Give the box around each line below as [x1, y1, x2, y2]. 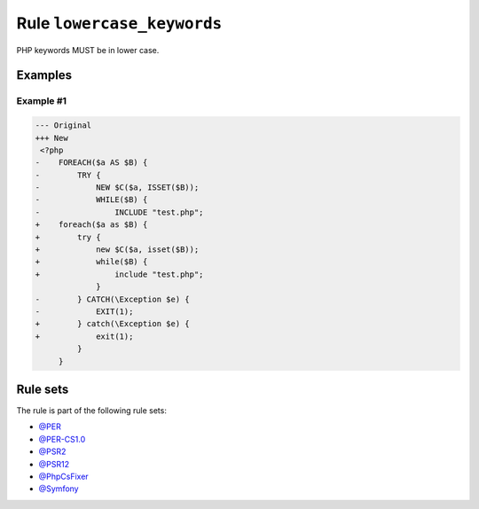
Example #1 [16, 95, 67, 107]
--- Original [35, 121, 92, 130]
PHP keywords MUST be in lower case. [16, 44, 160, 55]
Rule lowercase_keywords [16, 13, 223, 33]
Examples [16, 67, 73, 83]
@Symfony [38, 483, 79, 494]
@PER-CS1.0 [38, 434, 86, 444]
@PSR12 [38, 458, 70, 469]
